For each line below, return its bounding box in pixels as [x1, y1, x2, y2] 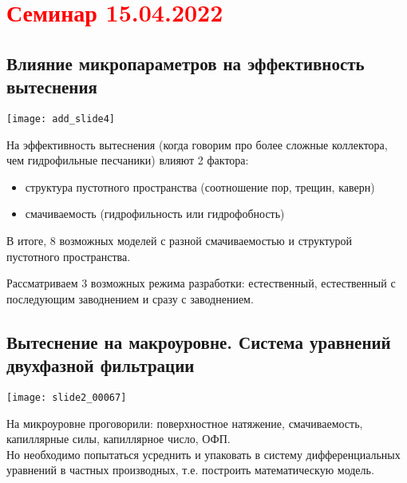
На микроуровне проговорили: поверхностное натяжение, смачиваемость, [6, 414, 363, 431]
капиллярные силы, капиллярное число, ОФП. [6, 430, 231, 447]
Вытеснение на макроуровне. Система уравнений [6, 329, 391, 354]
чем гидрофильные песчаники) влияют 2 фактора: [6, 152, 249, 168]
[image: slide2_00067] [6, 391, 127, 403]
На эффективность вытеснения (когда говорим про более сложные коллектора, [6, 136, 388, 152]
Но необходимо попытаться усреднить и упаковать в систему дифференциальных [6, 445, 401, 462]
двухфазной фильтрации [6, 353, 195, 378]
